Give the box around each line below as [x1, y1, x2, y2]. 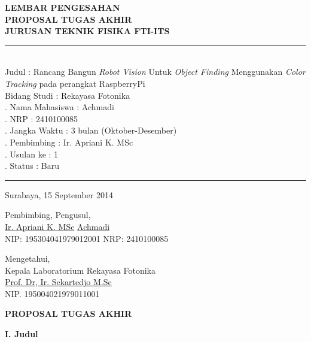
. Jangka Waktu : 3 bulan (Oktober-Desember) [5, 124, 177, 137]
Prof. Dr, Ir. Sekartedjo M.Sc [5, 276, 112, 288]
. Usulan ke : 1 [5, 147, 59, 160]
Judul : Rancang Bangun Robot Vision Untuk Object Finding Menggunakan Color [5, 65, 306, 78]
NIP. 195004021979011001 [5, 287, 100, 299]
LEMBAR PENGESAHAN [5, 1, 120, 13]
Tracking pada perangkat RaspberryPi [5, 77, 145, 89]
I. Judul [5, 328, 38, 340]
